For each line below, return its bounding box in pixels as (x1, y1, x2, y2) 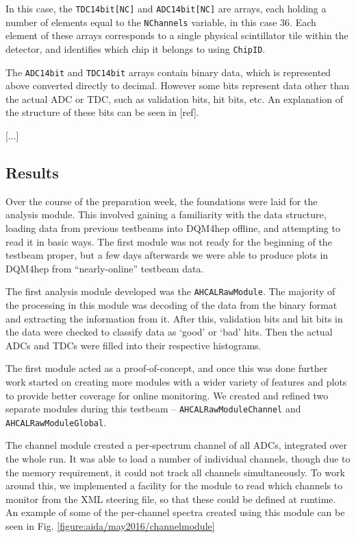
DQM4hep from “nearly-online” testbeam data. (5, 261, 204, 275)
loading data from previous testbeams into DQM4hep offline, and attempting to (5, 220, 340, 235)
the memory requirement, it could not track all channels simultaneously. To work (5, 465, 345, 479)
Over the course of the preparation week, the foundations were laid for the (5, 194, 318, 208)
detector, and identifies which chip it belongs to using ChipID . (5, 41, 266, 56)
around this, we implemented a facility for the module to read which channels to (5, 478, 343, 493)
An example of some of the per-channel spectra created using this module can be (5, 505, 345, 519)
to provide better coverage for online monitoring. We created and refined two (5, 388, 329, 402)
